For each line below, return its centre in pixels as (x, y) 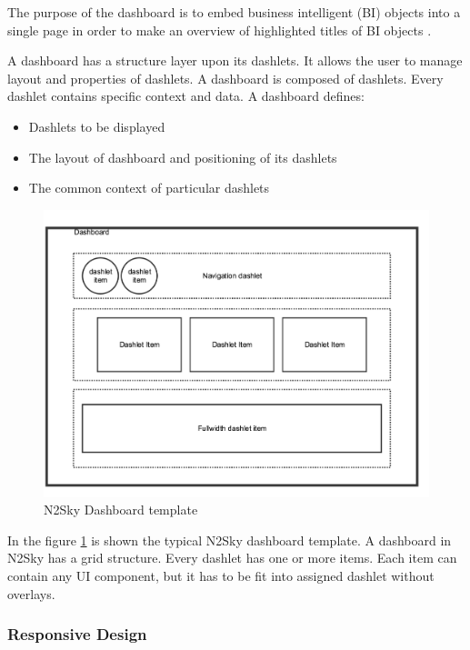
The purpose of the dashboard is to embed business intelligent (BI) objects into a (234, 12)
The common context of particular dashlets (149, 188)
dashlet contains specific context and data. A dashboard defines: (186, 96)
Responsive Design (77, 634)
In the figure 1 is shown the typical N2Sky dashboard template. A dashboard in (230, 540)
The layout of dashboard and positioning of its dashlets (183, 157)
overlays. (31, 593)
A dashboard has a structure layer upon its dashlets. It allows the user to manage (235, 60)
